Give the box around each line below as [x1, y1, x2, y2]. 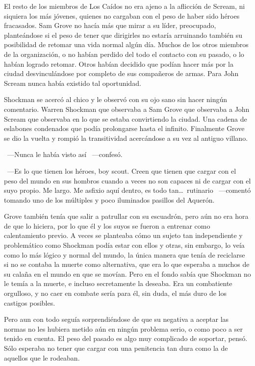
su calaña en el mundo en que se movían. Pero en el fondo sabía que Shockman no [4, 268, 251, 279]
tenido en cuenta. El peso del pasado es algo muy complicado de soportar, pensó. [4, 333, 248, 343]
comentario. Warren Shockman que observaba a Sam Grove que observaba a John [4, 104, 250, 114]
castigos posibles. [4, 297, 55, 308]
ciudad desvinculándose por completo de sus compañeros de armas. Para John [4, 68, 239, 78]
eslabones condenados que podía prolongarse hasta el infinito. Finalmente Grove [4, 123, 245, 133]
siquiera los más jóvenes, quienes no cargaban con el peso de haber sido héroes [4, 10, 240, 21]
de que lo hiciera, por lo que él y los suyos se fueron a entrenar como [4, 220, 210, 231]
